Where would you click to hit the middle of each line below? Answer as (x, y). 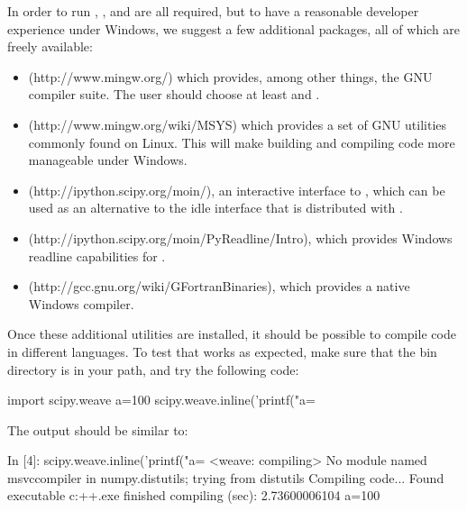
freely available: (50, 46)
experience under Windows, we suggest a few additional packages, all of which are (234, 28)
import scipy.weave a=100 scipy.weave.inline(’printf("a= (161, 400)
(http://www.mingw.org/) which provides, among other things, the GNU (230, 76)
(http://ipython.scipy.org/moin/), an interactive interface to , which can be (237, 190)
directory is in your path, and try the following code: (153, 369)
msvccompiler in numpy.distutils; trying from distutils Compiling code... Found (226, 477)
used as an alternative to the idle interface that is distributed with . (215, 208)
